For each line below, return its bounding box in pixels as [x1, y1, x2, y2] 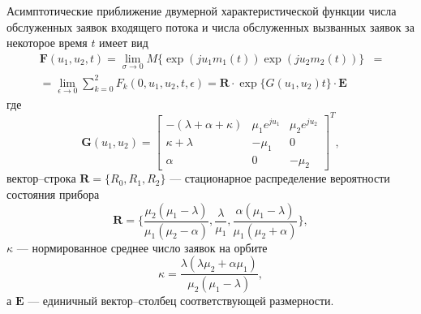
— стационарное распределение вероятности [170, 170, 390, 187]
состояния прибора [6, 186, 100, 203]
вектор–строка [6, 170, 76, 187]
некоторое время [6, 34, 88, 51]
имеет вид [99, 34, 148, 51]
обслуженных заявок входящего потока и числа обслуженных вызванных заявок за [6, 18, 415, 35]
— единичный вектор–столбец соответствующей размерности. [28, 291, 334, 308]
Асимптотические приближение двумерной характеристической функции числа [6, 2, 397, 19]
